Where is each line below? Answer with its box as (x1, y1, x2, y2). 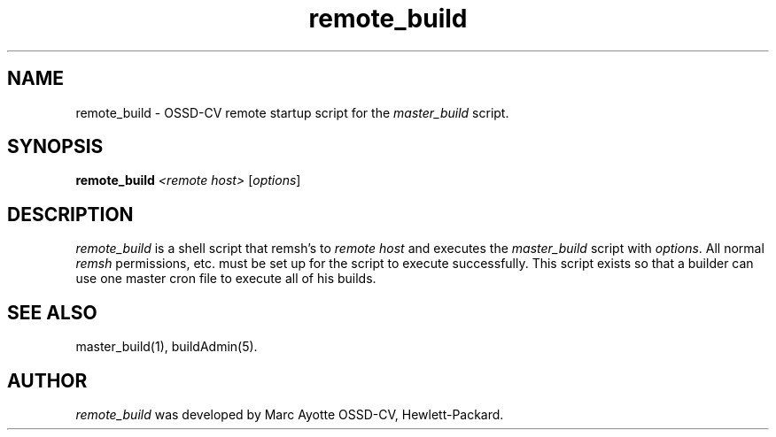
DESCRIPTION (7, 203, 134, 226)
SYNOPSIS (7, 135, 104, 158)
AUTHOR (7, 369, 88, 392)
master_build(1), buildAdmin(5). (75, 339, 258, 355)
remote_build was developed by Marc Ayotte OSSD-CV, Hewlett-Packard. (75, 406, 504, 422)
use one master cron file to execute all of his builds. (75, 271, 376, 287)
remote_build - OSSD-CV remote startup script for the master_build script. (75, 104, 509, 120)
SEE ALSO (7, 301, 97, 324)
